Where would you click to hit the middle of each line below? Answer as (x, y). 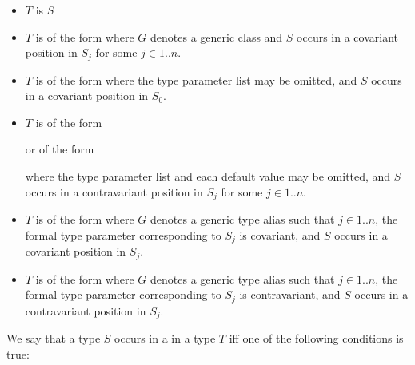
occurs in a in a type (165, 338)
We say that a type (54, 338)
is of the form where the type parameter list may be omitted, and (196, 79)
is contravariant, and (290, 294)
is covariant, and (280, 234)
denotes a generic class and (217, 36)
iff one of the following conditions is (316, 338)
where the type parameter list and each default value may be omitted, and (208, 176)
